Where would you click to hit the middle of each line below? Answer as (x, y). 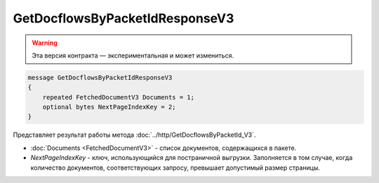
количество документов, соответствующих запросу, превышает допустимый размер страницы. (175, 168)
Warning (45, 43)
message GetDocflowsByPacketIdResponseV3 (100, 77)
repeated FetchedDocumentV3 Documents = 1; (118, 97)
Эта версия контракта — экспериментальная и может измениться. (133, 55)
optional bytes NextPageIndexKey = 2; (109, 107)
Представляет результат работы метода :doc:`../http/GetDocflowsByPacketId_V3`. (134, 135)
